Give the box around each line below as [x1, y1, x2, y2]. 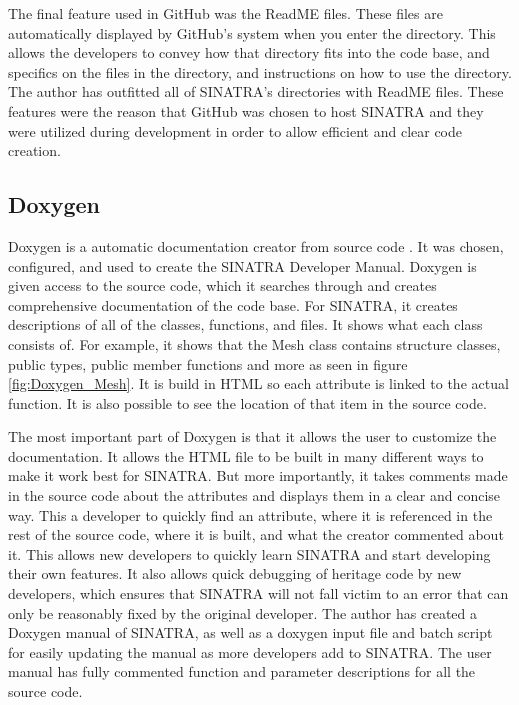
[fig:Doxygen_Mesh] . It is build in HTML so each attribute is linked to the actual [8, 373, 509, 394]
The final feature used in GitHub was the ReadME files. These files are [8, 3, 443, 23]
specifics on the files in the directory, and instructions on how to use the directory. [8, 61, 512, 82]
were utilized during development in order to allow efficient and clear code [8, 120, 463, 141]
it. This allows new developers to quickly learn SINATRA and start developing [8, 543, 491, 564]
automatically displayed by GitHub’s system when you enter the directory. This [8, 22, 496, 43]
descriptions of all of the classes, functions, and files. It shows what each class [8, 314, 483, 335]
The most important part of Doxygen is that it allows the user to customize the [8, 426, 497, 447]
